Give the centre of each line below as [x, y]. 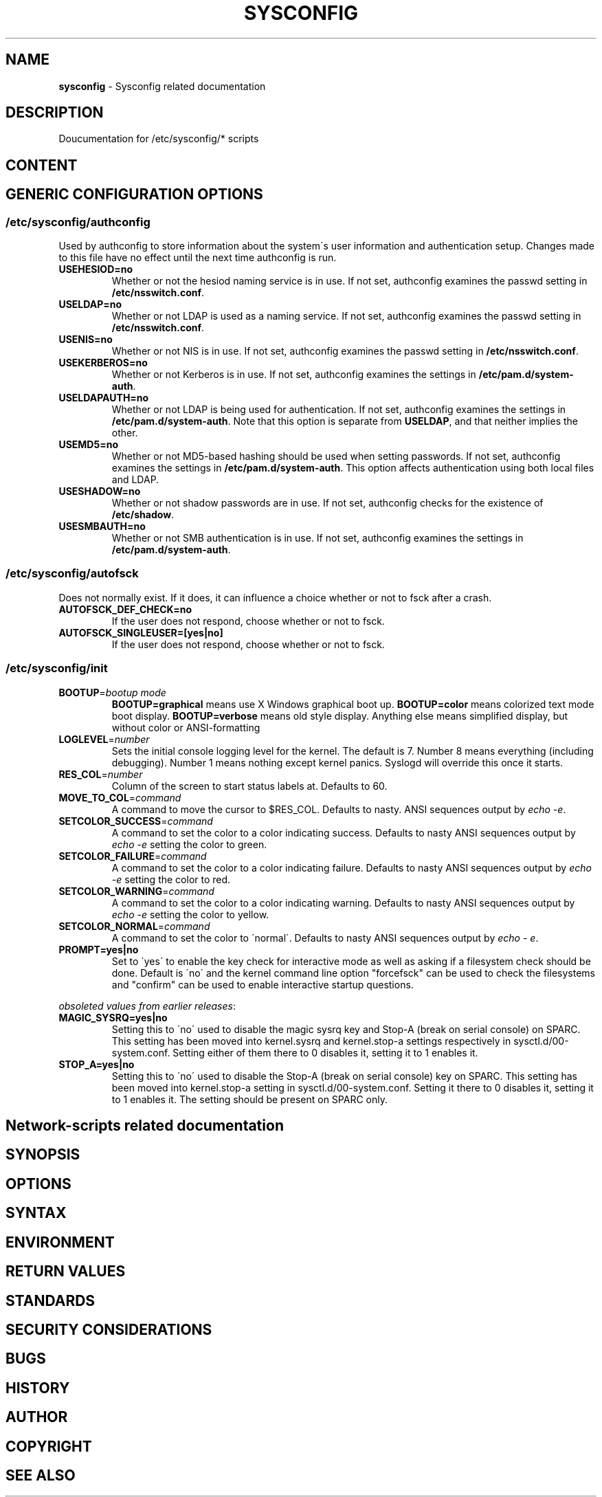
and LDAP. [135, 480]
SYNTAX [36, 1213]
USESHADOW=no [100, 491]
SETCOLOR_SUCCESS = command [136, 821]
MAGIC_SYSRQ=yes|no [113, 1017]
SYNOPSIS [43, 1155]
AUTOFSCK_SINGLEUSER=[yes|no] [141, 632]
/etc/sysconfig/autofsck [72, 574]
